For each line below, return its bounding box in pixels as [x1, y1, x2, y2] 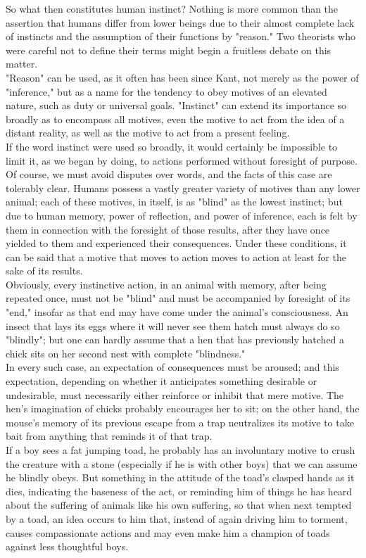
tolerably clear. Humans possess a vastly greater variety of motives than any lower [6, 180, 360, 195]
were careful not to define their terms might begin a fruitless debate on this [6, 42, 332, 57]
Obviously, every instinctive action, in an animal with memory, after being [6, 277, 327, 291]
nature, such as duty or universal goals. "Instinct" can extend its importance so [6, 98, 347, 113]
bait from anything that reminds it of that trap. [6, 429, 213, 443]
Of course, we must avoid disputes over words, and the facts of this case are [6, 167, 332, 182]
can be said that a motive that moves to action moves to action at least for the [6, 249, 347, 264]
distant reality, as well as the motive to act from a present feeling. [6, 125, 290, 140]
